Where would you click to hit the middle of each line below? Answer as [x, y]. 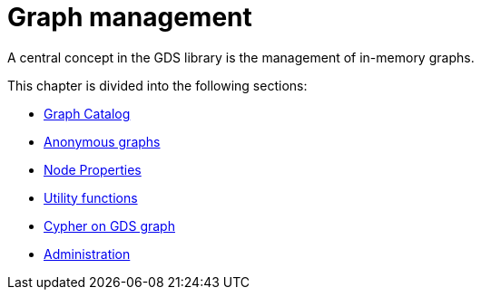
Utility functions [91, 197]
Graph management [130, 17]
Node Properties [93, 169]
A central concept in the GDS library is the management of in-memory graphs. [241, 57]
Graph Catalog [87, 113]
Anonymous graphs [102, 141]
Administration [87, 254]
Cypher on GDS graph [109, 225]
